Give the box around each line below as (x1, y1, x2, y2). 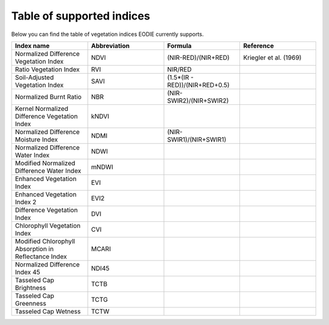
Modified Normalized (15, 159, 76, 167)
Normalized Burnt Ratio (15, 92, 82, 101)
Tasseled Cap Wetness (15, 307, 81, 315)
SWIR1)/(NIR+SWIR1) (167, 135, 227, 143)
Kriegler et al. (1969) (242, 53, 302, 62)
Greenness (15, 299, 47, 307)
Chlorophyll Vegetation (15, 221, 81, 230)
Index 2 (15, 198, 37, 206)
